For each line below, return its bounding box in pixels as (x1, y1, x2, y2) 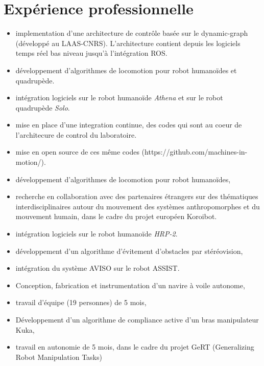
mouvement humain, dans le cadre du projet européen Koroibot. (15, 211, 217, 222)
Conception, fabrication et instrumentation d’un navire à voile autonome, (15, 279, 245, 290)
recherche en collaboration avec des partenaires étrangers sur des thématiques (15, 191, 258, 202)
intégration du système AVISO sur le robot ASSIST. (15, 263, 180, 273)
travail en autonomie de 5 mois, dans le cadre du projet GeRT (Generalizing (15, 341, 254, 352)
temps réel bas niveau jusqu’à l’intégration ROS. (15, 48, 167, 58)
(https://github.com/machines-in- (141, 146, 248, 157)
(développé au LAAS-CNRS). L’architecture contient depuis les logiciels (15, 37, 241, 48)
